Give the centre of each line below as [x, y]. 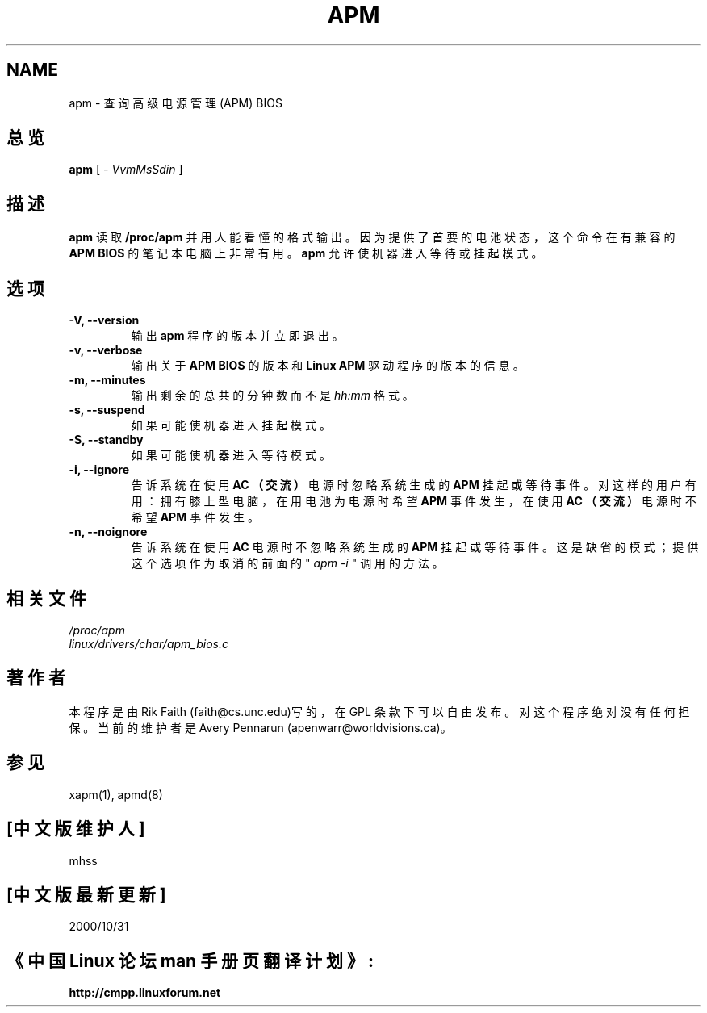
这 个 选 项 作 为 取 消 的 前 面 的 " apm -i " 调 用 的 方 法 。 [287, 563]
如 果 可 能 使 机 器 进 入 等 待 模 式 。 [231, 455]
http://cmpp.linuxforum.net [145, 993]
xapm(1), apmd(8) [116, 794]
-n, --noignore [108, 532]
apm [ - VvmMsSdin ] [126, 170]
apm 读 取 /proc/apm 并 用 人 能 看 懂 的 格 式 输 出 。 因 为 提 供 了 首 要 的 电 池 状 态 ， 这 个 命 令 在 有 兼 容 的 [372, 237]
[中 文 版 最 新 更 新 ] [86, 894]
